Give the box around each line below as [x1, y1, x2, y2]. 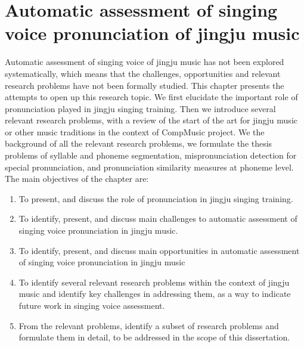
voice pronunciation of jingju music [5, 21, 300, 45]
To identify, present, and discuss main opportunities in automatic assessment [18, 244, 300, 256]
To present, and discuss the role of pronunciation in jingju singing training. [18, 192, 293, 205]
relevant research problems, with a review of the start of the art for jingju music [5, 114, 297, 126]
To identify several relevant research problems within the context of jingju [18, 275, 290, 288]
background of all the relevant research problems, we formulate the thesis [5, 137, 272, 150]
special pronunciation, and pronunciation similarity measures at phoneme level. [5, 160, 294, 173]
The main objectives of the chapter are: [5, 172, 149, 185]
